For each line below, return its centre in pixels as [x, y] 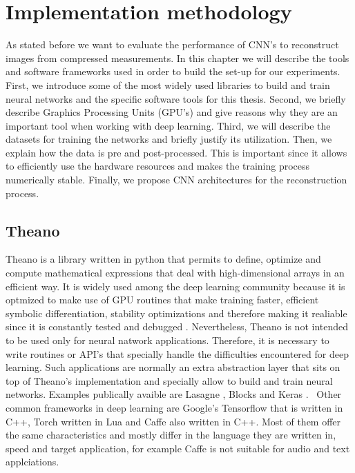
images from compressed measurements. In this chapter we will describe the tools [177, 58]
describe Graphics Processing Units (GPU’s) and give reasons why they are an [172, 112]
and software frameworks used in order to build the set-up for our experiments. [173, 71]
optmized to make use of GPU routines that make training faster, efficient [162, 300]
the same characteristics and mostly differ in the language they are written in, [171, 435]
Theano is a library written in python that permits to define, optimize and [163, 259]
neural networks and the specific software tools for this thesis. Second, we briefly [176, 98]
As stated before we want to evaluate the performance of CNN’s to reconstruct [172, 44]
